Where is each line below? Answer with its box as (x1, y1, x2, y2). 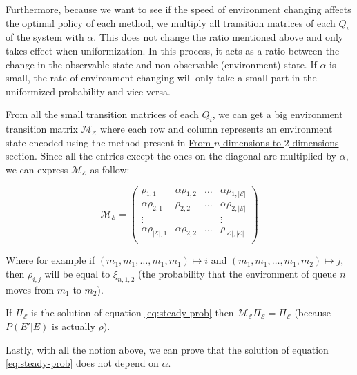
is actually (52, 318, 95, 333)
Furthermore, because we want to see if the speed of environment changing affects (6, 2, 351, 16)
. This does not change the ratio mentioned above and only (93, 30, 344, 44)
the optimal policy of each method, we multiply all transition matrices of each (6, 15, 336, 30)
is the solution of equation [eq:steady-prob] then (31, 305, 234, 320)
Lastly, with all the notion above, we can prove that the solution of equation (6, 342, 329, 356)
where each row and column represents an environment (100, 122, 333, 136)
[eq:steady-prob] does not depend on (6, 356, 159, 370)
